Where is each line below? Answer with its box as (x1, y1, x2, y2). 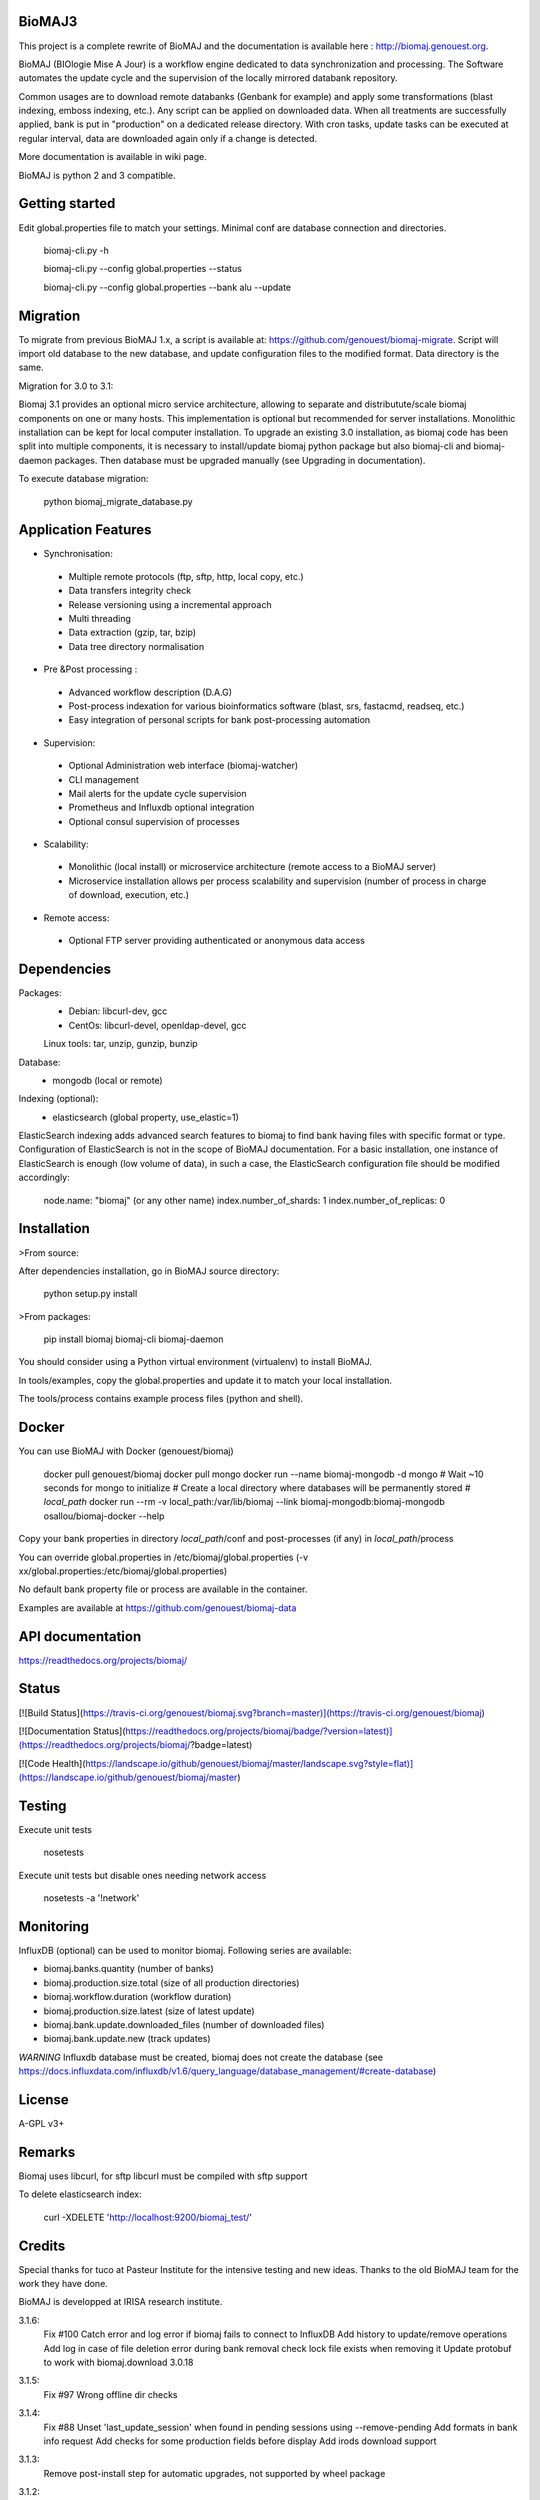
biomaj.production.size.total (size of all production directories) (43, 1976, 300, 1989)
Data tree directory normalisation (68, 640, 205, 652)
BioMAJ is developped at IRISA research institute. (18, 2296, 223, 2308)
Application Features (18, 521, 152, 539)
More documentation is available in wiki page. (18, 151, 207, 163)
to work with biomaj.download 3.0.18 (43, 2356, 194, 2369)
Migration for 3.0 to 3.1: (18, 380, 114, 392)
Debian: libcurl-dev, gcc (68, 1005, 168, 1017)
